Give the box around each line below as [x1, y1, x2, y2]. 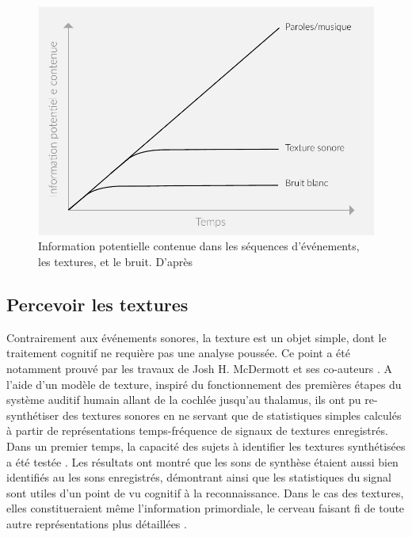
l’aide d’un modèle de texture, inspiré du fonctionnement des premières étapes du [6, 375, 402, 392]
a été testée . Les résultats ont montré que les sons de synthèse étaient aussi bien [6, 453, 399, 470]
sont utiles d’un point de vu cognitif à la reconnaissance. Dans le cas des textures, [6, 484, 404, 501]
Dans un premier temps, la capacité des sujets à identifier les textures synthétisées [6, 437, 406, 454]
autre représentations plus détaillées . [6, 515, 187, 531]
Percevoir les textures [6, 291, 189, 316]
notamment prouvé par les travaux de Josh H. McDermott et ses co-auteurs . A [6, 360, 393, 376]
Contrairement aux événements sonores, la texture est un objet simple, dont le [6, 329, 387, 345]
